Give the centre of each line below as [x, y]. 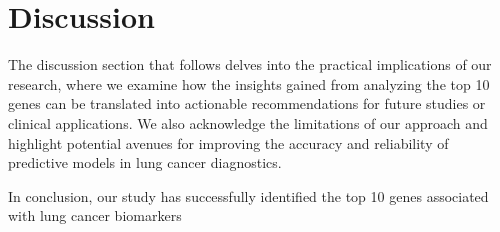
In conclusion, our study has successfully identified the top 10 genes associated [248, 195]
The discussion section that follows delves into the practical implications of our [250, 64]
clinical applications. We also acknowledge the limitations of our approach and [248, 122]
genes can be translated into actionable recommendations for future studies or [247, 103]
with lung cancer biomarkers [95, 215]
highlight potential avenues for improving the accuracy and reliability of [228, 142]
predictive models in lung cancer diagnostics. [145, 162]
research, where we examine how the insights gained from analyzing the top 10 [249, 83]
